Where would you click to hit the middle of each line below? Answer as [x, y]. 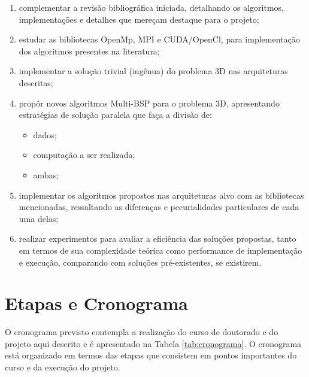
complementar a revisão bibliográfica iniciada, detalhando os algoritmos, [151, 7]
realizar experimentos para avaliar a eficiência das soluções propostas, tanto [157, 238]
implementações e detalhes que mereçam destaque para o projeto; [139, 19]
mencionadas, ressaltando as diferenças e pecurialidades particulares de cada [159, 207]
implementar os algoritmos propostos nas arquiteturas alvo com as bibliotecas [161, 195]
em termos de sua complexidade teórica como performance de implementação [160, 250]
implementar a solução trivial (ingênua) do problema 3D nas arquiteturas [153, 71]
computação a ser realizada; [84, 155]
